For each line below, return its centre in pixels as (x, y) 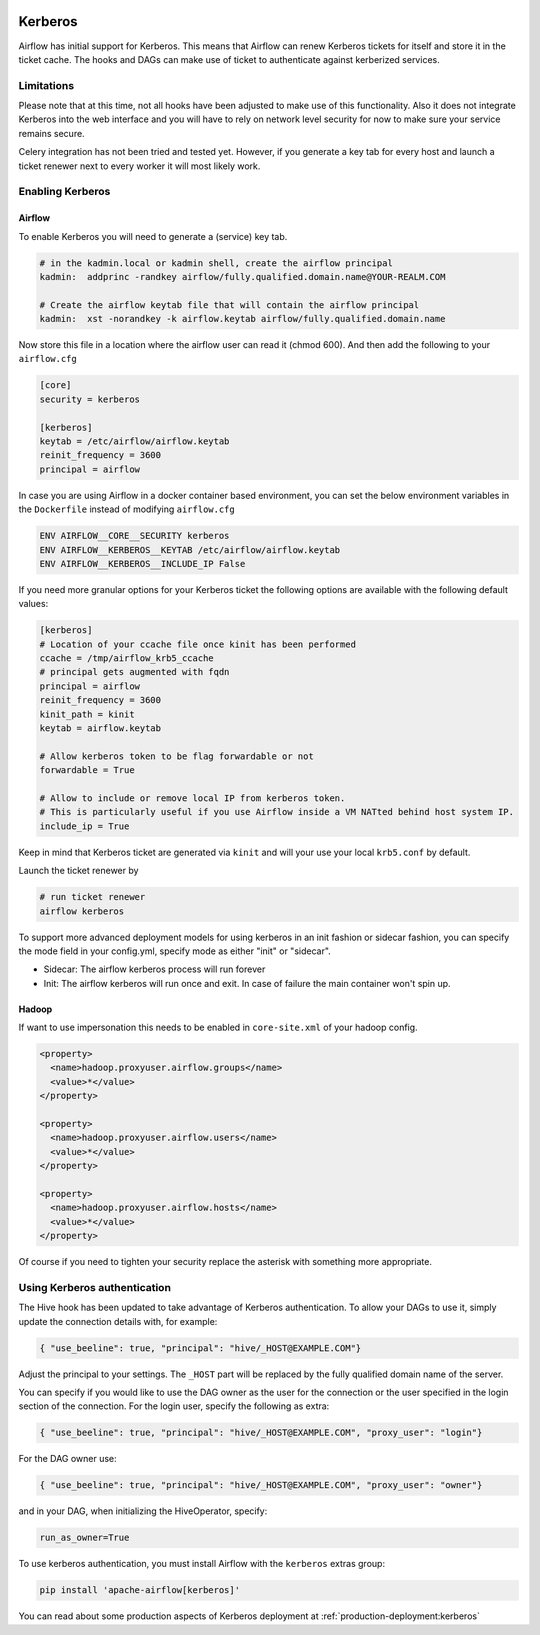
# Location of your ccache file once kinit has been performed (198, 644)
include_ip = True (84, 826)
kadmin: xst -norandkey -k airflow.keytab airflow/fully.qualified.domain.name (242, 319)
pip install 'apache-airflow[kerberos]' (139, 1590)
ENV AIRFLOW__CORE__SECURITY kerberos (134, 536)
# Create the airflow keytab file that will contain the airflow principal (229, 304)
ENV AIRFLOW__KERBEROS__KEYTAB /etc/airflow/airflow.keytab (190, 549)
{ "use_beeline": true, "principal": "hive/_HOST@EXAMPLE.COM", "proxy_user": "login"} (261, 1433)
